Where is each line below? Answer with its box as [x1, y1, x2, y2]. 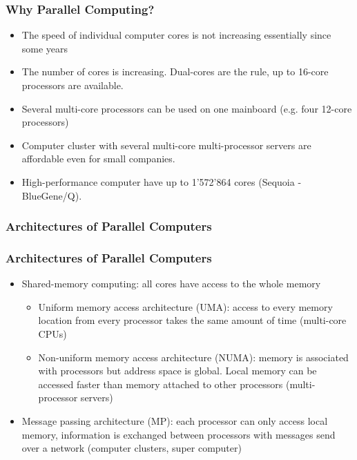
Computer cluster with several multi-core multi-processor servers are [21, 137, 311, 152]
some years [21, 41, 68, 55]
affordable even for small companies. [21, 151, 175, 166]
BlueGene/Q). [21, 188, 82, 202]
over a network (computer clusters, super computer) [21, 441, 242, 455]
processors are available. [21, 78, 124, 92]
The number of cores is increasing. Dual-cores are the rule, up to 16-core [21, 64, 329, 79]
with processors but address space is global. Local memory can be [38, 363, 317, 378]
